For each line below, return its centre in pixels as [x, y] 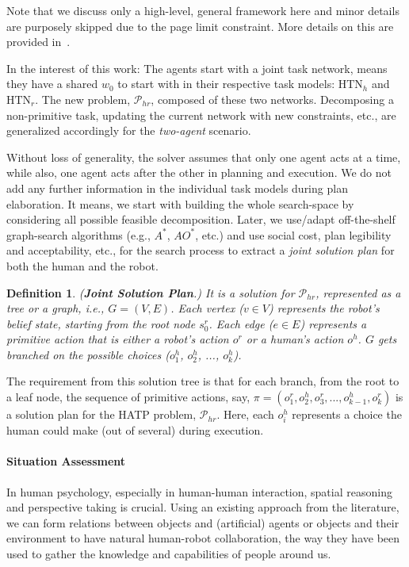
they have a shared [52, 84]
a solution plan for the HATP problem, [101, 414]
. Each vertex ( [207, 308]
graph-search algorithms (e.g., [78, 234]
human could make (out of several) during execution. [135, 430]
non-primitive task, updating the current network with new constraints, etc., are [201, 115]
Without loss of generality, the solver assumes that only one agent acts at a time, [204, 157]
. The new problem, [83, 99]
